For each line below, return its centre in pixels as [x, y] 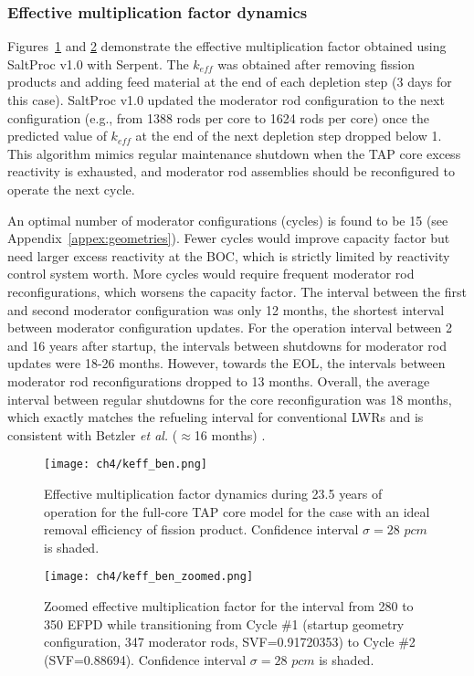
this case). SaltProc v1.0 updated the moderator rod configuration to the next [226, 100]
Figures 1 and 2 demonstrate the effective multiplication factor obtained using [227, 46]
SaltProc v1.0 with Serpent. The [98, 63]
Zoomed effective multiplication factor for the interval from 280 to [229, 605]
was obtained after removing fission [316, 63]
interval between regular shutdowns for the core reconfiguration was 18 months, [230, 399]
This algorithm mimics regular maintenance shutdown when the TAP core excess [234, 153]
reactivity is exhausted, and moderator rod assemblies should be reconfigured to [231, 171]
